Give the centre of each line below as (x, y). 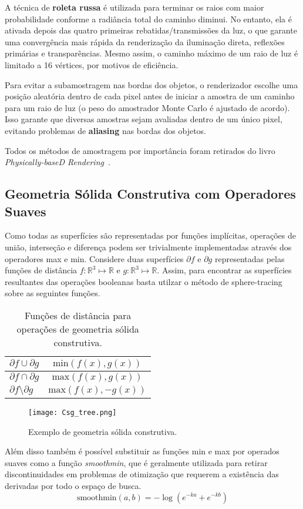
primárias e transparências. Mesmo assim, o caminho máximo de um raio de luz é (151, 53)
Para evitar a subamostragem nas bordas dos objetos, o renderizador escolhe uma (151, 84)
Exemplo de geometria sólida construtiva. (103, 431)
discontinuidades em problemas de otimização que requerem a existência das (142, 474)
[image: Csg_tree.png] (73, 412)
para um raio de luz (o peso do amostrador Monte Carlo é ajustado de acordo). (147, 107)
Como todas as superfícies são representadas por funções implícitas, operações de (150, 235)
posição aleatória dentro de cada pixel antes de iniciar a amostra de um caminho (150, 96)
